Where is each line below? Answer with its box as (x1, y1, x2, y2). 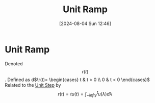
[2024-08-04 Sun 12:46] (59, 20, 112, 27)
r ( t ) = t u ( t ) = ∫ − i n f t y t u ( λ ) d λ (58, 90, 113, 98)
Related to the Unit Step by (5, 82, 61, 88)
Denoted (5, 60, 23, 67)
